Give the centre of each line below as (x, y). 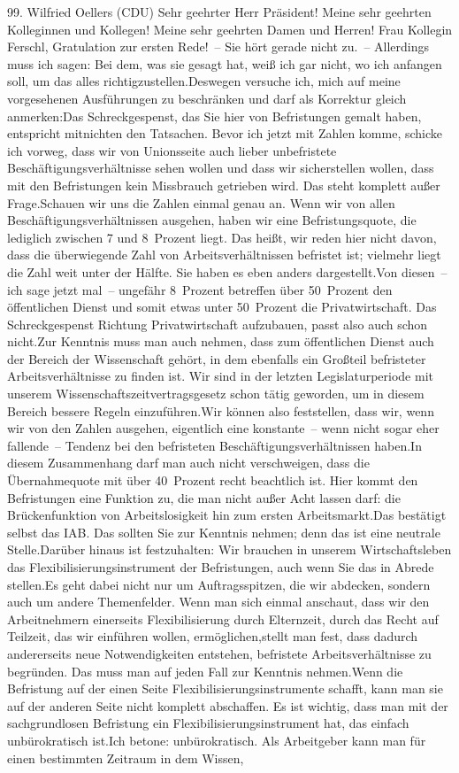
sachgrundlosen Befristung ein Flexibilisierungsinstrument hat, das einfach (208, 723)
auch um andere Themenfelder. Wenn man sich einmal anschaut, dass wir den (218, 602)
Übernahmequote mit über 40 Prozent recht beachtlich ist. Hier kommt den (213, 480)
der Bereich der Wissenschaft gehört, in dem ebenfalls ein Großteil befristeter (217, 358)
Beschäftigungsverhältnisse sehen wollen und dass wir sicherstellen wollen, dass (221, 168)
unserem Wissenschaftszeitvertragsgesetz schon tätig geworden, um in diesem (216, 394)
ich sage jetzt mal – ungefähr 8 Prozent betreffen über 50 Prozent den (200, 289)
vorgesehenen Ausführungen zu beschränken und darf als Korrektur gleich (207, 98)
